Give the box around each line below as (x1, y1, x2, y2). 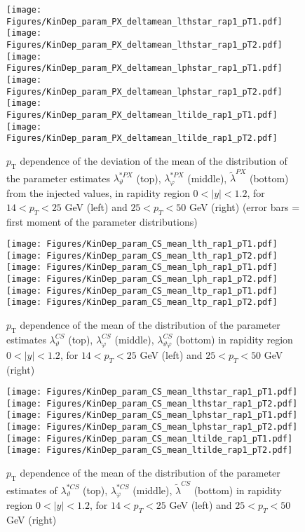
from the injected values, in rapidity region (6, 186, 190, 200)
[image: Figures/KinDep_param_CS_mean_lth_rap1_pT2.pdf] (6, 250, 278, 261)
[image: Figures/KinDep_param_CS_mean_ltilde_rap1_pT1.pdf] (6, 433, 293, 444)
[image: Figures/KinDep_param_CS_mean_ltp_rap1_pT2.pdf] (6, 297, 278, 308)
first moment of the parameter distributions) (6, 214, 198, 229)
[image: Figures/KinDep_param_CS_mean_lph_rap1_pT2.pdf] (6, 274, 278, 285)
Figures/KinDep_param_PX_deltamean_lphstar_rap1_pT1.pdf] (6, 63, 283, 74)
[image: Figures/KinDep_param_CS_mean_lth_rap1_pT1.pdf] (6, 239, 278, 250)
